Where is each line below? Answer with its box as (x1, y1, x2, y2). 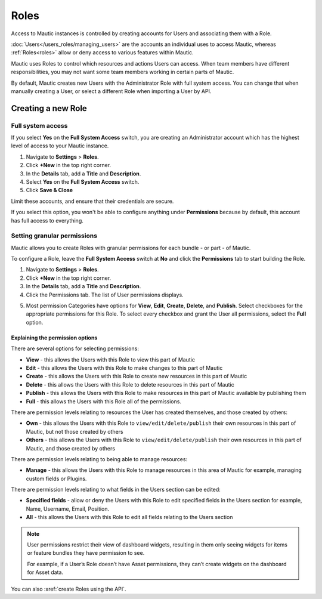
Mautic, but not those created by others (26, 428, 123, 435)
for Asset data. (27, 569, 64, 576)
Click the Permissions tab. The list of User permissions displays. (26, 291, 184, 298)
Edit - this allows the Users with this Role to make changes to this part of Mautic (26, 365, 223, 371)
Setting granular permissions (11, 231, 98, 240)
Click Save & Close (26, 187, 73, 194)
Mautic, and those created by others (26, 444, 116, 452)
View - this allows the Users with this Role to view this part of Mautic (26, 356, 195, 363)
